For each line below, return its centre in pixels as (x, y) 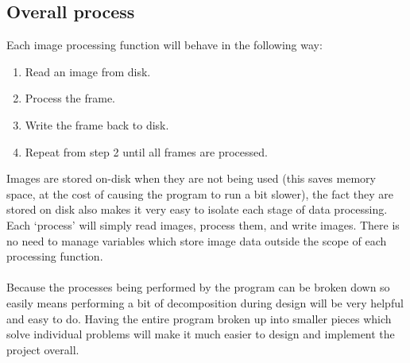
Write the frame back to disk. (97, 124)
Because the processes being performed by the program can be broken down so (198, 287)
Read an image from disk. (88, 71)
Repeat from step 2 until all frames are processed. (146, 151)
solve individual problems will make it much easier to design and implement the (201, 334)
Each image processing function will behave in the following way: (164, 45)
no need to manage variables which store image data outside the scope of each (197, 240)
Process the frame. (70, 98)
